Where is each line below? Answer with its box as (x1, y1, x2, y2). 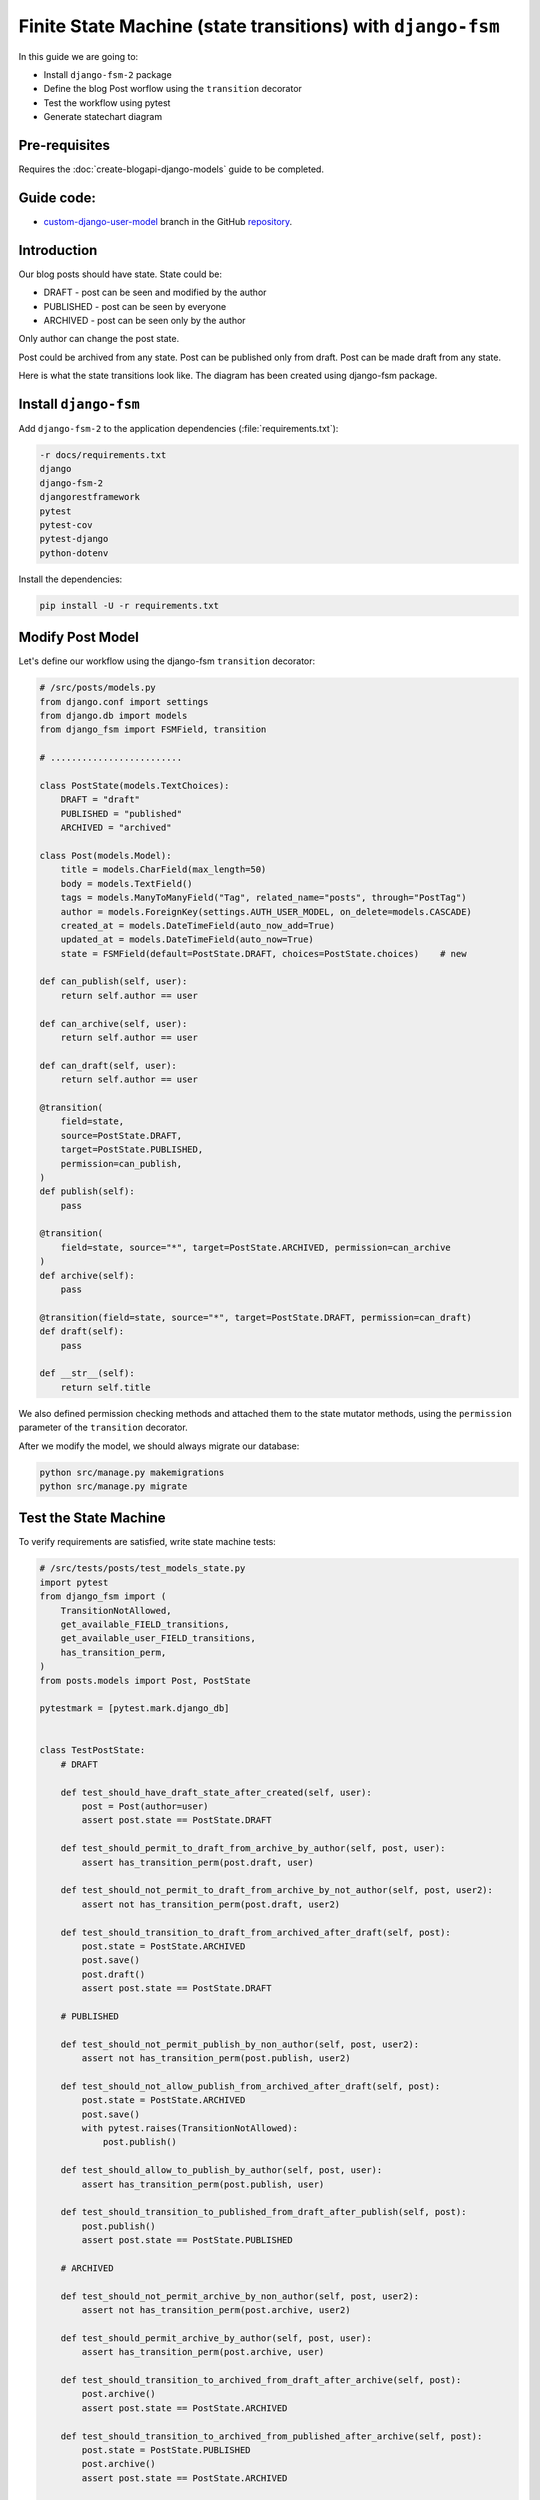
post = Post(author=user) (81, 1801, 209, 1812)
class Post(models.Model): (39, 850, 172, 861)
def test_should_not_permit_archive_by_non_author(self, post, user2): (60, 2290, 420, 2302)
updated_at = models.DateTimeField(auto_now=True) (60, 934, 314, 945)
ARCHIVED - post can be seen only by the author (43, 315, 246, 326)
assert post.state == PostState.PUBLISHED (81, 2235, 294, 2246)
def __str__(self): (39, 1368, 135, 1379)
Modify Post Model (18, 629, 139, 646)
